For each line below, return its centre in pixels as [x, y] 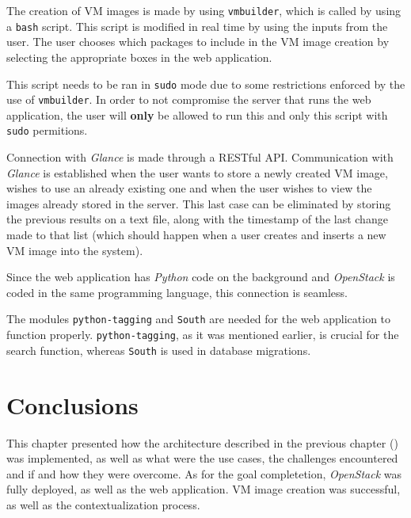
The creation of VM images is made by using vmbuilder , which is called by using [204, 10]
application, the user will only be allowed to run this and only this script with [197, 114]
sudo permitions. [47, 130]
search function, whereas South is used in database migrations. [159, 350]
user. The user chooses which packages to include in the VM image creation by [198, 42]
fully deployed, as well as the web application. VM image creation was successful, [204, 489]
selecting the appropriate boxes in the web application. [139, 57]
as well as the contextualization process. [103, 504]
